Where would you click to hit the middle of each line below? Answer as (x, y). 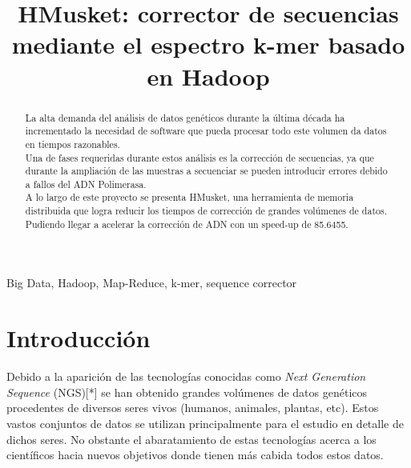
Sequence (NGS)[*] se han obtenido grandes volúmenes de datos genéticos (187, 392)
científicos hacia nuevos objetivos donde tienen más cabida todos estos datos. (195, 455)
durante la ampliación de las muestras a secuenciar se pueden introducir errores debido (206, 171)
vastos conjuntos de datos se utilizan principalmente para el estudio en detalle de (205, 423)
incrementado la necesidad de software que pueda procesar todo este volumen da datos (206, 131)
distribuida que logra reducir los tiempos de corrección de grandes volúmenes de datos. (206, 211)
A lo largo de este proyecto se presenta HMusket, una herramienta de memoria (189, 197)
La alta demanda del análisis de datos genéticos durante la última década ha (185, 117)
